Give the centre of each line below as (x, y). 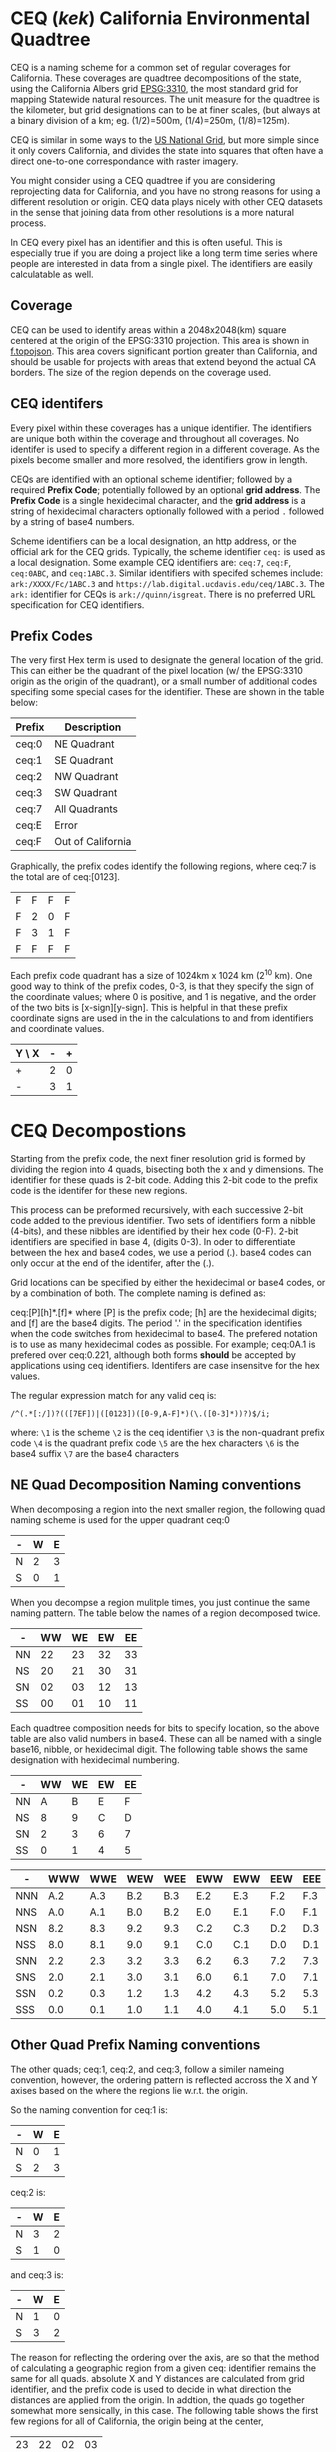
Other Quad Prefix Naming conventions (135, 2045)
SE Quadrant (84, 760)
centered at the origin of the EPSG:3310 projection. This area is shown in (160, 340)
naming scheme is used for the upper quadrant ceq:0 (120, 1519)
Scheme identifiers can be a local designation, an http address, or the (153, 541)
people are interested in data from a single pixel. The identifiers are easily (161, 263)
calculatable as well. (52, 274)
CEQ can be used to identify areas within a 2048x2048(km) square (148, 329)
